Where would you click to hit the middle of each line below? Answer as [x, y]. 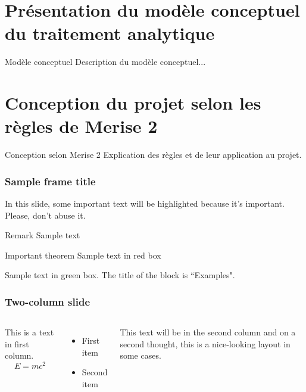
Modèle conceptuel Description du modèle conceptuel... [105, 62]
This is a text [29, 332]
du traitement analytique [110, 33]
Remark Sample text [43, 235]
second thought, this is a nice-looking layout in [205, 343]
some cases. [140, 355]
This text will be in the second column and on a [208, 332]
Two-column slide [48, 301]
